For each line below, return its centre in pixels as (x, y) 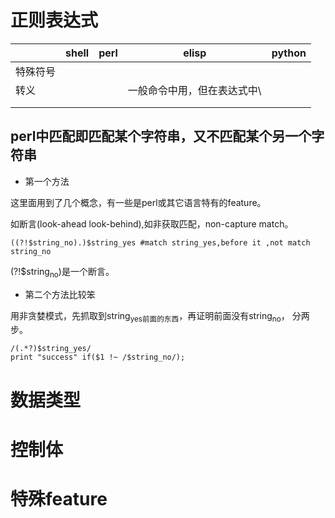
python (289, 53)
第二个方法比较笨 (60, 294)
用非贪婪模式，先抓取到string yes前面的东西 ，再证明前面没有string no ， (150, 316)
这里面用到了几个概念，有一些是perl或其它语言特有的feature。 (138, 202)
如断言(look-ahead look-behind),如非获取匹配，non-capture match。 (152, 223)
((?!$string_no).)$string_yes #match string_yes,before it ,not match (160, 242)
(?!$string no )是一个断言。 (62, 272)
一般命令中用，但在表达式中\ (194, 90)
